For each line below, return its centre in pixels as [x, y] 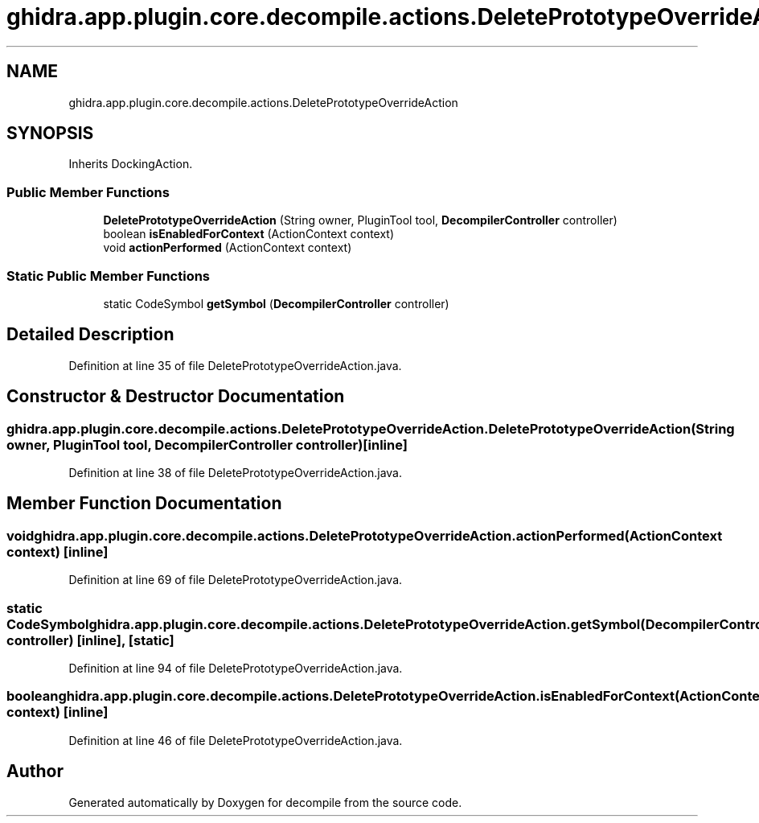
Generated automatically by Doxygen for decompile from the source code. [265, 802]
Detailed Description [90, 335]
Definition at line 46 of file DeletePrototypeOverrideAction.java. [236, 740]
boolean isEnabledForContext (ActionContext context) [249, 234]
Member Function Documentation [144, 504]
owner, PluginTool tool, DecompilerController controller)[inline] [207, 444]
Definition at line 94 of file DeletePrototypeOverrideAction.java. [236, 668]
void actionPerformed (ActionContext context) [228, 248]
